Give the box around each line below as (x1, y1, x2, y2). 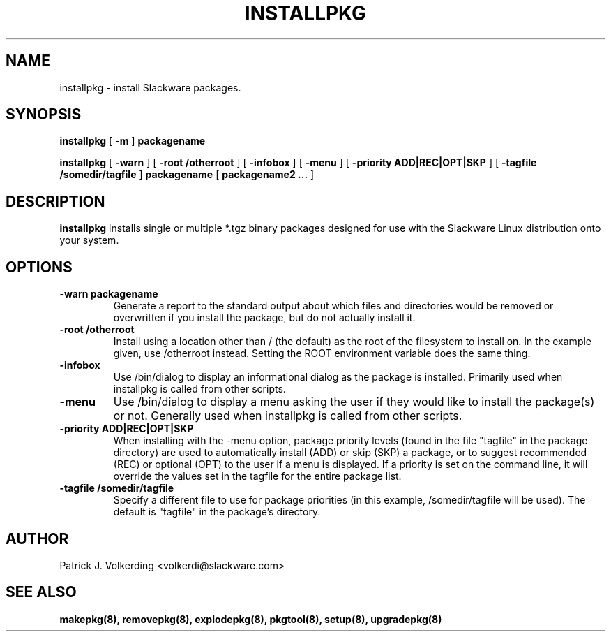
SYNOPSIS (6, 105, 82, 124)
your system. (59, 234, 119, 247)
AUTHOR (6, 529, 69, 548)
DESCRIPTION (6, 192, 105, 210)
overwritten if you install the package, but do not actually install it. (113, 312, 416, 324)
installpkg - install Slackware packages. (59, 81, 241, 94)
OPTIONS (6, 258, 73, 276)
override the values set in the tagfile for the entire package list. (113, 470, 402, 483)
